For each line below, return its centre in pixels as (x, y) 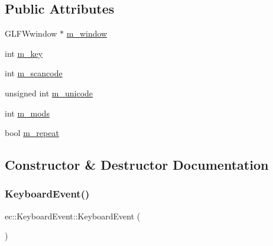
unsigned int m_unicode (49, 93)
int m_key (24, 53)
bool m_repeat (32, 133)
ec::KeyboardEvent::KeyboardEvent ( (73, 216)
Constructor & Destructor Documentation (137, 165)
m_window (87, 33)
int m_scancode (34, 73)
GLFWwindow (31, 33)
